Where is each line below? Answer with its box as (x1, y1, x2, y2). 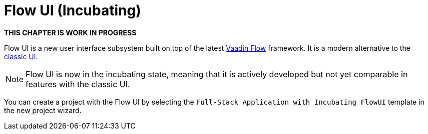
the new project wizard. (4, 106, 82, 115)
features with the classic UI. (26, 79, 130, 89)
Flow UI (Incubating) (4, 2, 141, 19)
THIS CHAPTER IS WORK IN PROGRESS (4, 28, 137, 37)
